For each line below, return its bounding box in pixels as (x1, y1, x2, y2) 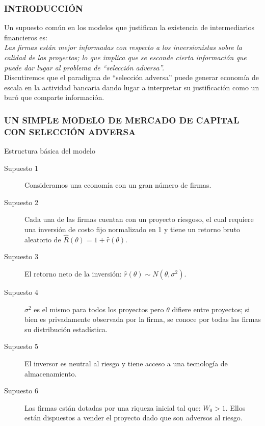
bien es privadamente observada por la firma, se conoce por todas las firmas (24, 314, 261, 324)
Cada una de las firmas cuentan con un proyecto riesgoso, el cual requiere (24, 214, 254, 224)
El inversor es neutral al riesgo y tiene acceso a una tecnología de (24, 358, 228, 369)
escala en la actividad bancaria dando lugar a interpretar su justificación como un (4, 82, 259, 92)
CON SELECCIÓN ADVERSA (4, 125, 136, 138)
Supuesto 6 (4, 385, 38, 396)
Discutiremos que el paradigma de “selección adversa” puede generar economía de (4, 72, 259, 83)
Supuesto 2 (4, 196, 38, 207)
